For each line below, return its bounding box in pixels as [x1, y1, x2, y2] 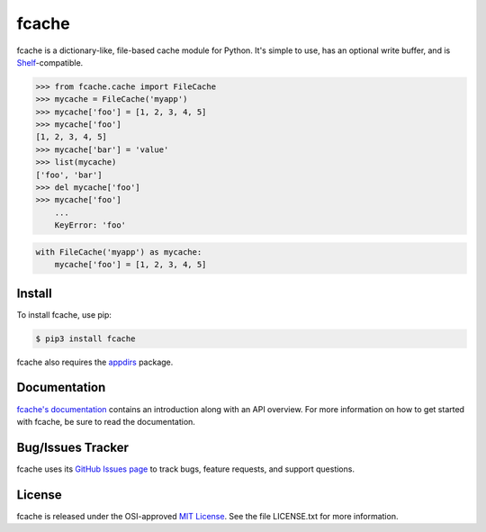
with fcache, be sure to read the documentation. [16, 416, 195, 427]
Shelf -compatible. [16, 57, 84, 68]
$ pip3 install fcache [35, 333, 136, 344]
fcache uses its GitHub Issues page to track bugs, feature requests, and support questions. [16, 464, 355, 474]
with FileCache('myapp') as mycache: [35, 247, 202, 257]
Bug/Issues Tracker [16, 439, 130, 455]
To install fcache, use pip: [16, 309, 112, 320]
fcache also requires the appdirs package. [16, 356, 174, 367]
